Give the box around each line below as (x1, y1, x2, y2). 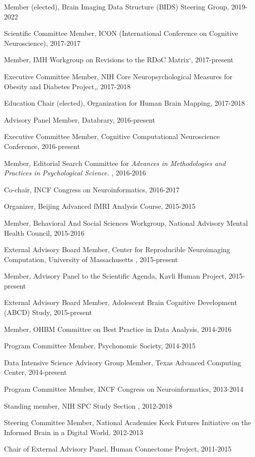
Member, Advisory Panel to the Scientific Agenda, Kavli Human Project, (4, 271, 227, 281)
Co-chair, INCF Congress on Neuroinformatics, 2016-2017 (4, 184, 179, 194)
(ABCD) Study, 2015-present (4, 307, 92, 317)
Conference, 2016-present (4, 141, 80, 151)
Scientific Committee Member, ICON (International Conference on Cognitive (4, 28, 239, 38)
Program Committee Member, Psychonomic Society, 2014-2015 (4, 340, 196, 351)
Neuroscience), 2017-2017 (4, 37, 81, 48)
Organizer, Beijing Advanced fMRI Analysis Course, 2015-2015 (4, 201, 195, 211)
